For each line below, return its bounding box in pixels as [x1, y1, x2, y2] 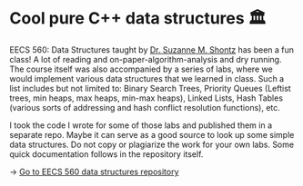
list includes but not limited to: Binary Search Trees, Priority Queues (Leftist [9, 83, 291, 93]
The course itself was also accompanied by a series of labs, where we [9, 64, 273, 74]
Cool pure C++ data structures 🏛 [9, 8, 267, 29]
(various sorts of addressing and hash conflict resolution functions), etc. [9, 102, 280, 113]
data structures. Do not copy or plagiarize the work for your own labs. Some [9, 139, 294, 150]
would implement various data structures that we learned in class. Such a [9, 73, 285, 83]
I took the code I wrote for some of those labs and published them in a [9, 120, 273, 131]
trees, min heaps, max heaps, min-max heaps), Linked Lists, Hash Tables [9, 93, 284, 103]
